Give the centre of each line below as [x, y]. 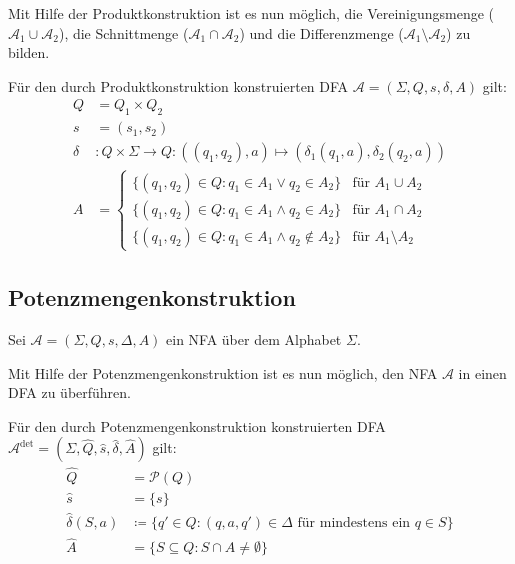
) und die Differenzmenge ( [321, 32]
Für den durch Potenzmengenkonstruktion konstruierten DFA [197, 425]
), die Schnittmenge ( [123, 32]
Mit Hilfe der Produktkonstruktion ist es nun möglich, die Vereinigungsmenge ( [251, 13]
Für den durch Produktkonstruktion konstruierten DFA [178, 85]
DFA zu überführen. [70, 392]
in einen [482, 372]
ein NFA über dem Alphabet [254, 339]
